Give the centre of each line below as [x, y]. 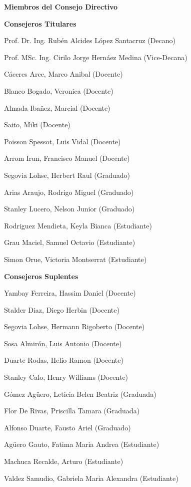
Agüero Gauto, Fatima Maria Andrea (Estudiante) [82, 444]
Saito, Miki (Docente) [37, 125]
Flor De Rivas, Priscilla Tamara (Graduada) [72, 411]
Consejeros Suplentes [41, 276]
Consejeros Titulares [40, 23]
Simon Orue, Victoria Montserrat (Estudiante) [75, 259]
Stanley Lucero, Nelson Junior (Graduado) [69, 209]
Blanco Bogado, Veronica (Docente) [59, 90]
